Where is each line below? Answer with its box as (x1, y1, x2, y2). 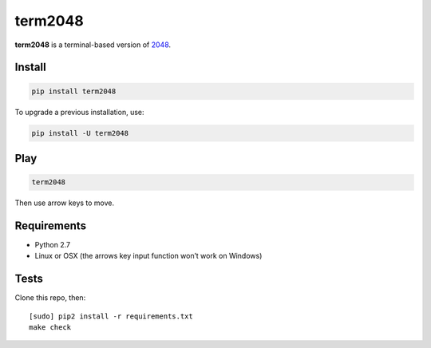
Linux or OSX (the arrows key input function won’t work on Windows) (34, 251, 263, 261)
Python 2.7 (34, 240, 71, 249)
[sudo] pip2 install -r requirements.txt (29, 311, 193, 321)
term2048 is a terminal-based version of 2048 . (14, 40, 172, 49)
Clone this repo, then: (14, 293, 86, 303)
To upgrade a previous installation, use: (14, 107, 144, 117)
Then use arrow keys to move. (14, 198, 115, 208)
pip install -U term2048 (31, 129, 129, 137)
